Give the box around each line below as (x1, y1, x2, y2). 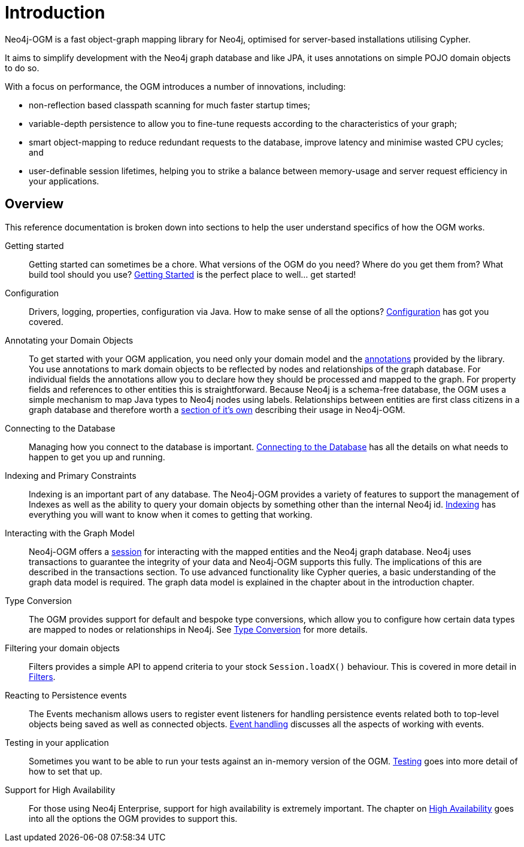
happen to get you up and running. (29, 451, 165, 462)
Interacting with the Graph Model (5, 527, 135, 538)
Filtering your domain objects (5, 642, 120, 653)
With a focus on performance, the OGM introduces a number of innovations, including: (5, 81, 346, 92)
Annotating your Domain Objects (5, 335, 134, 345)
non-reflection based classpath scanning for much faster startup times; (29, 99, 310, 110)
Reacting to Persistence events (5, 690, 127, 700)
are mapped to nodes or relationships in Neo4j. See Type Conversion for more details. (29, 624, 368, 635)
